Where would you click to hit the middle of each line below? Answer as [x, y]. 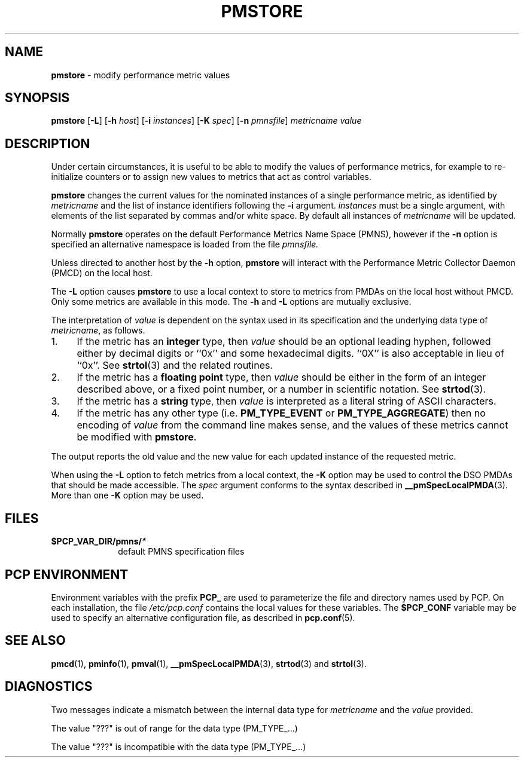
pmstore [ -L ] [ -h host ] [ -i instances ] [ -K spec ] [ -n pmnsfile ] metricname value [206, 121]
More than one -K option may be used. [127, 495]
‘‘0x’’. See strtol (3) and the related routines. [175, 365]
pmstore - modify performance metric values [141, 75]
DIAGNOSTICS [49, 687]
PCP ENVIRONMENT [67, 574]
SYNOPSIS [37, 98]
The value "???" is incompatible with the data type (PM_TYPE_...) [179, 746]
